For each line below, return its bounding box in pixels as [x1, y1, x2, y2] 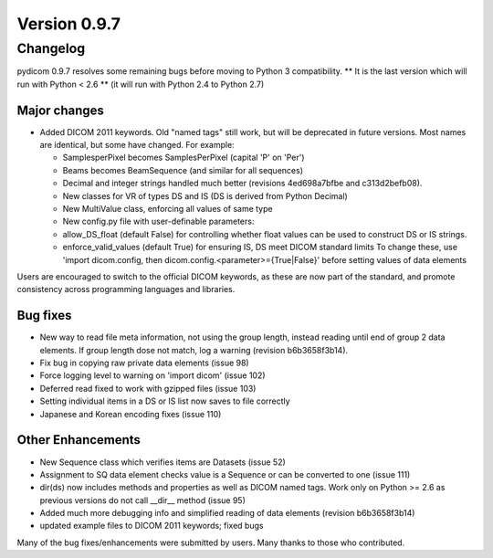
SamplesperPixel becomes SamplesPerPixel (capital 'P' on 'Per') [62, 152, 305, 163]
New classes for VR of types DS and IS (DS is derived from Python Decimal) [62, 190, 349, 201]
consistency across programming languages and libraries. [16, 284, 236, 295]
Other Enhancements [16, 432, 142, 447]
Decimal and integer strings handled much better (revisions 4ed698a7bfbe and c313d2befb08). [62, 178, 423, 189]
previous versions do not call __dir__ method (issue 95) [39, 494, 246, 506]
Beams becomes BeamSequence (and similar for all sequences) [62, 164, 303, 175]
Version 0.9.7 [16, 14, 121, 34]
